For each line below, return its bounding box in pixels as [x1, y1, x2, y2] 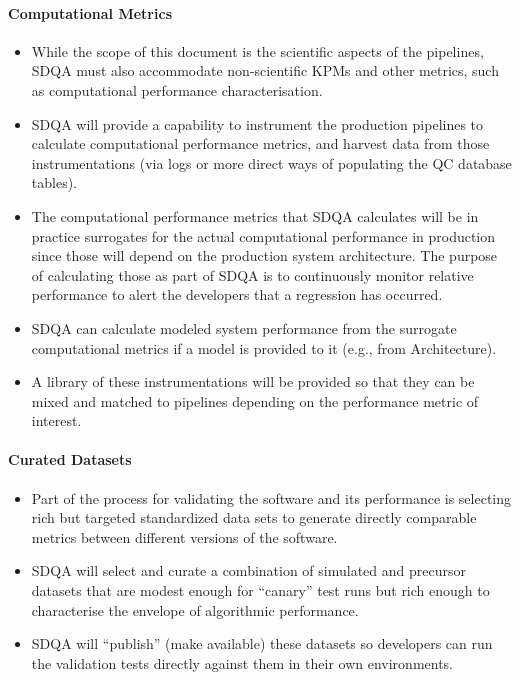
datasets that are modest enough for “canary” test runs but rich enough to [31, 580, 490, 601]
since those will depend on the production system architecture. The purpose [31, 245, 498, 266]
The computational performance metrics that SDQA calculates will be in [31, 205, 479, 226]
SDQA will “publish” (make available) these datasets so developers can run [31, 633, 493, 654]
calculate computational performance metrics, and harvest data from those [31, 133, 490, 154]
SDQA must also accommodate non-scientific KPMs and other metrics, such [31, 60, 499, 81]
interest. [31, 410, 82, 431]
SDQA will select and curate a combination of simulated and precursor [31, 560, 466, 581]
